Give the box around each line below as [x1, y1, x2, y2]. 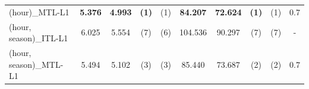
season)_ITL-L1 [9, 32, 68, 44]
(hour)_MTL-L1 [9, 5, 70, 18]
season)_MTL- [9, 58, 64, 70]
